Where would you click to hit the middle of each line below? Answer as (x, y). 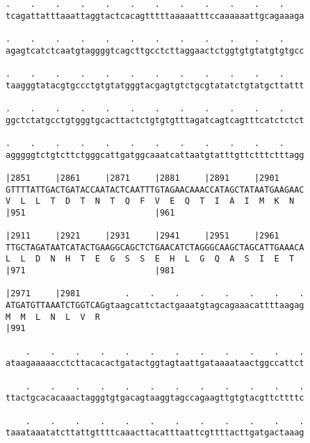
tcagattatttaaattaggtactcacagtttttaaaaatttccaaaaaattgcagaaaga (155, 16)
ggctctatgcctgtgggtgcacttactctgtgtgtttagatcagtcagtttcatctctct (155, 120)
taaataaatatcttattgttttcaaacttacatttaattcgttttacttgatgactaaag (155, 433)
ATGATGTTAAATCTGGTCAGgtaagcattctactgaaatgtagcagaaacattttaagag (155, 306)
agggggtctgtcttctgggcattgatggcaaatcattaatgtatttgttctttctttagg (155, 155)
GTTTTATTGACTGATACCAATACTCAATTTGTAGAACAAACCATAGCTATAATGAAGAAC (155, 190)
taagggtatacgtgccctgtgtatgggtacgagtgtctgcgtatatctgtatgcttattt (155, 85)
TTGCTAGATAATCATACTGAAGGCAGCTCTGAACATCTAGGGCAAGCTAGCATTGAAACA (155, 247)
